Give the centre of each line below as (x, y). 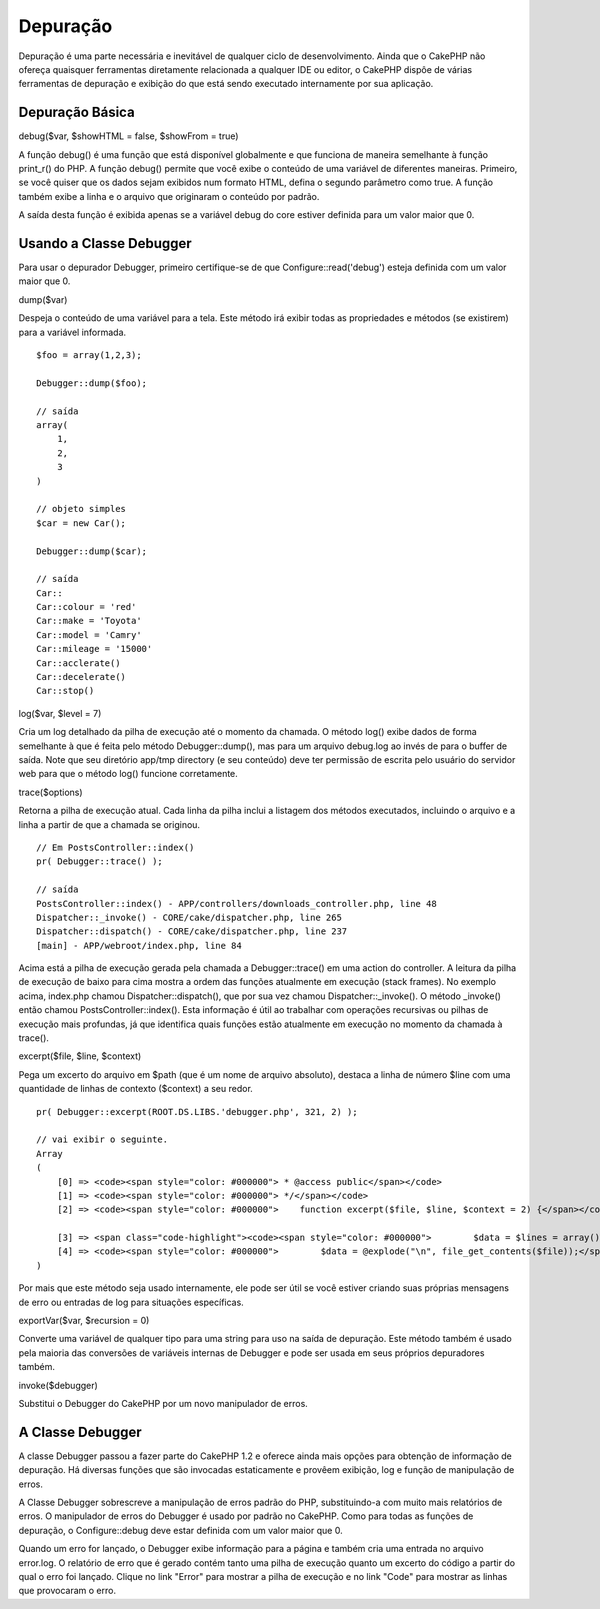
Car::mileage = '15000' (94, 649)
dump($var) (43, 299)
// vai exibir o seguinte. (102, 1139)
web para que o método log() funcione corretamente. (128, 774)
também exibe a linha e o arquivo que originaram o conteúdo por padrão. (169, 196)
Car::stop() (65, 691)
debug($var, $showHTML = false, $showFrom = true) (128, 136)
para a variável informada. (72, 332)
